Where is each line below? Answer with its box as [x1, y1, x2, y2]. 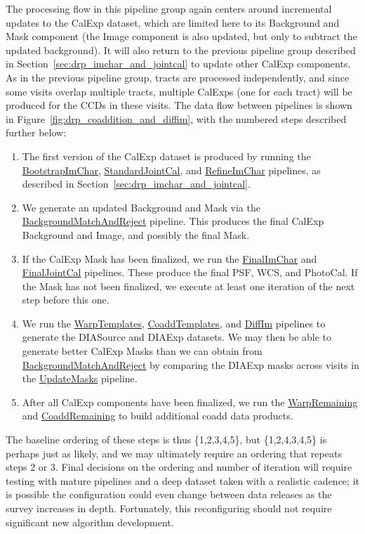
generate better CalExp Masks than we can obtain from [22, 344, 263, 358]
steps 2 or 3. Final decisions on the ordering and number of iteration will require [6, 460, 352, 474]
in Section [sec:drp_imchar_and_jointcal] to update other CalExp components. [6, 56, 351, 71]
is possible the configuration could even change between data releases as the [6, 487, 332, 502]
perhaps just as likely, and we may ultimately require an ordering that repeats [6, 445, 342, 460]
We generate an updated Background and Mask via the [22, 200, 260, 214]
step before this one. [22, 292, 109, 307]
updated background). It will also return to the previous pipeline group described [6, 42, 356, 57]
